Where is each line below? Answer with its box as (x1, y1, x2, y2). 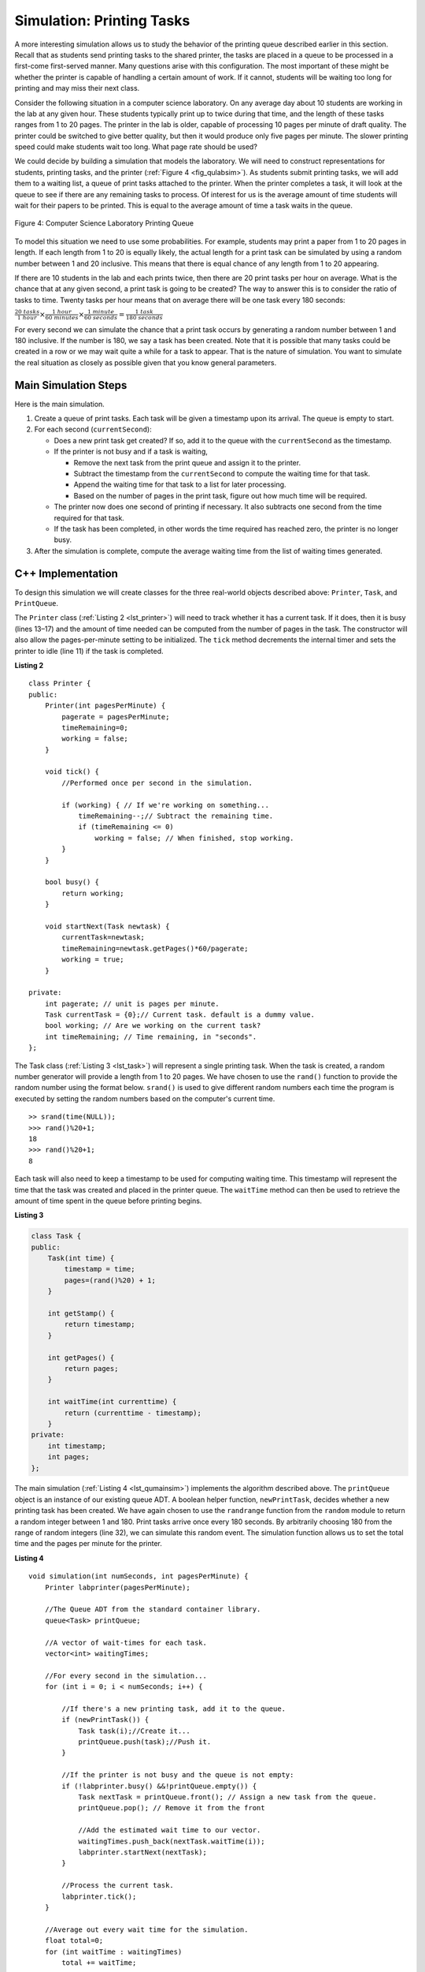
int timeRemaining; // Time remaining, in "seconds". (44, 1032, 257, 1041)
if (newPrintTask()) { (61, 1716, 150, 1724)
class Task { (31, 1231, 82, 1241)
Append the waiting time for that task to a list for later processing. (73, 480, 286, 489)
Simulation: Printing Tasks (14, 12, 190, 29)
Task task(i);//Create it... (78, 1726, 190, 1735)
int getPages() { (47, 1353, 115, 1362)
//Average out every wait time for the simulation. (44, 1925, 249, 1934)
